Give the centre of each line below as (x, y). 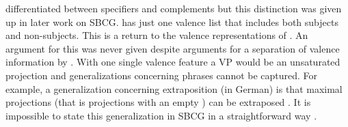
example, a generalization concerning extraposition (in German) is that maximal (174, 88)
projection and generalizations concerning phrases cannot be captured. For (162, 75)
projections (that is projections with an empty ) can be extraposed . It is (158, 102)
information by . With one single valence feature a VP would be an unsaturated (173, 62)
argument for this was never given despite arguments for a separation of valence (173, 48)
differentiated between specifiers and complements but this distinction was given (174, 8)
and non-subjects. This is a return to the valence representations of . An (157, 35)
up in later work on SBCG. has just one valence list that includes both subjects (172, 22)
